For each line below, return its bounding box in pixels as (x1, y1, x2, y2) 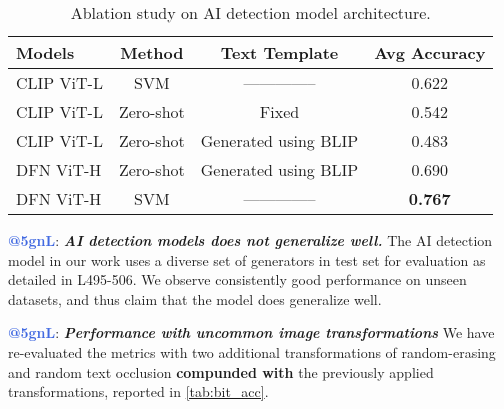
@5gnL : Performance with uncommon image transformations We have (8, 322, 495, 343)
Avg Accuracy (374, 41, 486, 64)
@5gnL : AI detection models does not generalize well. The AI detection (8, 230, 493, 250)
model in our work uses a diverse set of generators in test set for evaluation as (8, 249, 486, 270)
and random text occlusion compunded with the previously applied (8, 361, 434, 382)
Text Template (220, 41, 339, 64)
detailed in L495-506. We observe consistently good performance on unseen (8, 269, 467, 290)
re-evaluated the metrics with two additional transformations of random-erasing (8, 341, 496, 362)
